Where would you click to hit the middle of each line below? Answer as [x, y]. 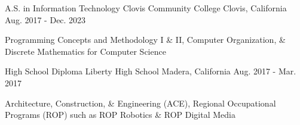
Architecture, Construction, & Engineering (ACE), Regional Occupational [140, 103]
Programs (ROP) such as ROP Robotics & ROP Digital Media [120, 115]
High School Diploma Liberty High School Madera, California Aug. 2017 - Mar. [151, 71]
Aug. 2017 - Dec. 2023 [45, 19]
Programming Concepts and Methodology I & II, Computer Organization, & [145, 40]
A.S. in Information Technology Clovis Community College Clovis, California [146, 8]
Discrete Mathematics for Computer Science [85, 51]
